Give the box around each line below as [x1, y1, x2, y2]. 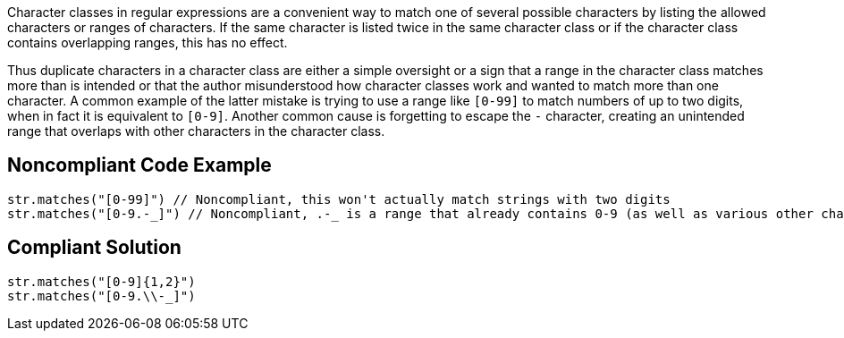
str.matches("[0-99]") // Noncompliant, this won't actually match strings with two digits [7, 191, 671, 207]
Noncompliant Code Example [7, 154, 272, 177]
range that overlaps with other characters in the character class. [7, 123, 385, 139]
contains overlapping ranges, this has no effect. [7, 35, 288, 50]
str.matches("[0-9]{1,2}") [7, 274, 196, 289]
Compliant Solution [7, 236, 181, 259]
